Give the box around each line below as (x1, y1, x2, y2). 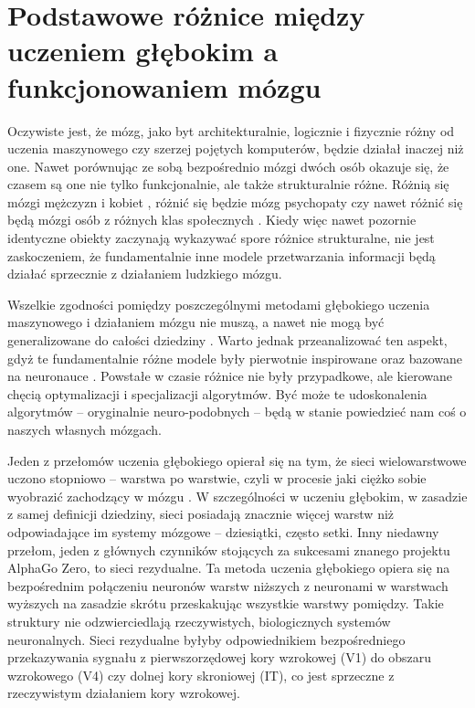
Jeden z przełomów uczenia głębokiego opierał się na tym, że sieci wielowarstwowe (7, 450, 467, 470)
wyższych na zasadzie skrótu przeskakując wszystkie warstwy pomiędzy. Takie (7, 594, 444, 613)
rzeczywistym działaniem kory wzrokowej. (7, 683, 240, 703)
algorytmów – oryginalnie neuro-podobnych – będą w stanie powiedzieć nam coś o (7, 402, 467, 421)
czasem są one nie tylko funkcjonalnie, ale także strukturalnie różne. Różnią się (7, 174, 449, 194)
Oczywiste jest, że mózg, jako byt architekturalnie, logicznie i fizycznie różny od (7, 121, 455, 140)
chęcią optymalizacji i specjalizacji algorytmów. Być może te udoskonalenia (7, 384, 427, 403)
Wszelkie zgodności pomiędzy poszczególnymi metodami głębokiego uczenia (7, 294, 430, 313)
